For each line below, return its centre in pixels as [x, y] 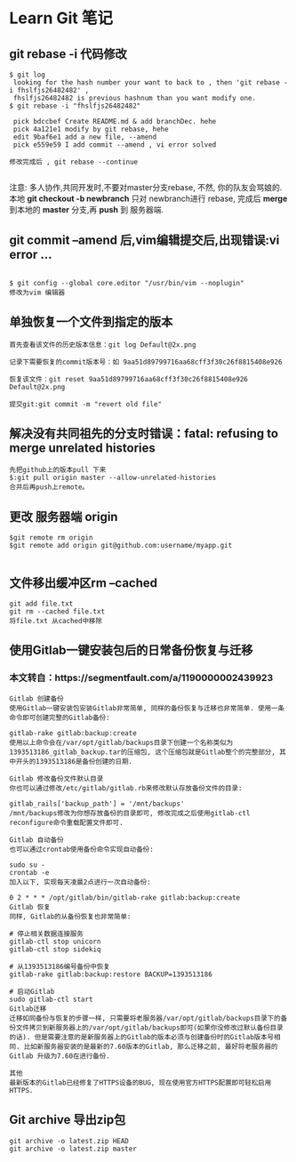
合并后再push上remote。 [49, 487]
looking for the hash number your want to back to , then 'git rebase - [151, 83]
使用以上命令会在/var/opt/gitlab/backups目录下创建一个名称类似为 [121, 742]
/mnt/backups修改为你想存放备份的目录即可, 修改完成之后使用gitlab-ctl [130, 813]
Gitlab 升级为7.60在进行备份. [60, 1056]
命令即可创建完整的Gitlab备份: [60, 717]
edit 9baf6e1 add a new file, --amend [85, 137]
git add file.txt [41, 604]
